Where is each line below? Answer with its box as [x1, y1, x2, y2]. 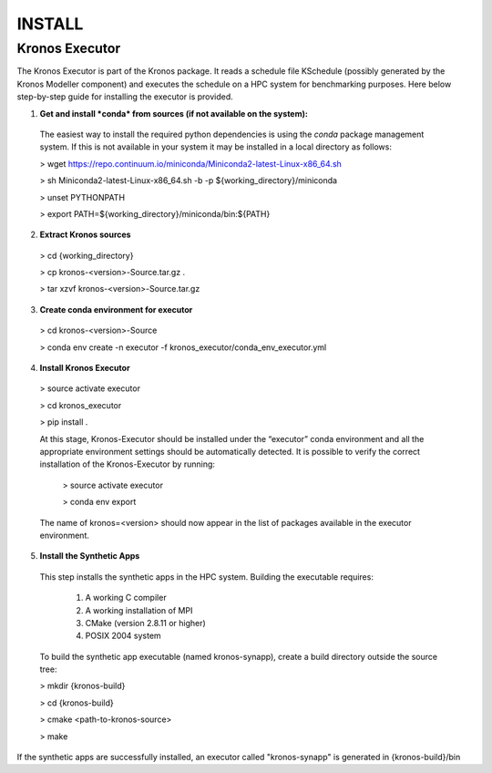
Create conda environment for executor [39, 304, 193, 314]
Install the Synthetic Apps [39, 551, 140, 562]
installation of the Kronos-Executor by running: [39, 459, 216, 469]
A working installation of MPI [85, 604, 193, 615]
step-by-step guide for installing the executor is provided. [16, 91, 234, 102]
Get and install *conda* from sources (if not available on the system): [39, 108, 309, 119]
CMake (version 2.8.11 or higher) [85, 617, 207, 628]
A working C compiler [85, 593, 168, 603]
